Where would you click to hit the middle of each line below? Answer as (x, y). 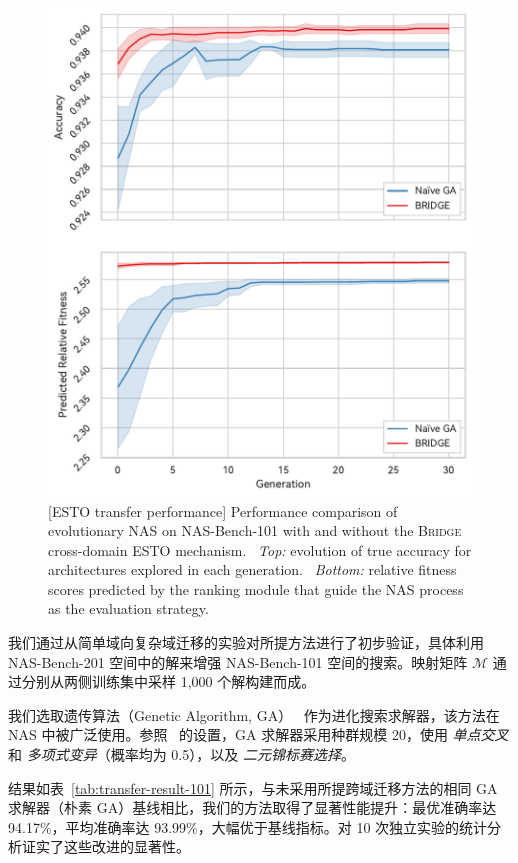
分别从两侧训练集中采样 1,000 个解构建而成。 (168, 681)
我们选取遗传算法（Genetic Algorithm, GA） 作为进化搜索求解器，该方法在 (254, 714)
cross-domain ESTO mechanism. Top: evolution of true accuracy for (260, 549)
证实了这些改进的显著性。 (105, 846)
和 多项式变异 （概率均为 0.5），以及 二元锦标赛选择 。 (181, 754)
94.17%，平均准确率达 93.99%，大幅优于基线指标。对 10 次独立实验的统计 (248, 826)
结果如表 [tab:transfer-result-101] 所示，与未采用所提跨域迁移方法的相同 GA (253, 787)
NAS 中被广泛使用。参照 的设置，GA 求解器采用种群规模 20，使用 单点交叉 (258, 734)
